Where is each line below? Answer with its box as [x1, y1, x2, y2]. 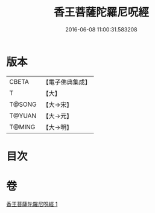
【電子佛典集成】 [42, 78, 92, 86]
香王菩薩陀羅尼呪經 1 [6, 200, 58, 208]
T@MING [9, 122, 36, 131]
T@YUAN [9, 111, 37, 119]
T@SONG [9, 100, 37, 109]
